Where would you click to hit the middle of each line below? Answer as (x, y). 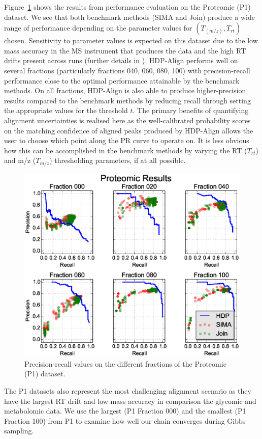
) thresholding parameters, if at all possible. (118, 160)
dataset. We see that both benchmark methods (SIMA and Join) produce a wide (130, 17)
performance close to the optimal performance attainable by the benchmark (122, 80)
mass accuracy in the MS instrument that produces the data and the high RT (125, 50)
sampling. (19, 431)
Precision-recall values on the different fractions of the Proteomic (125, 363)
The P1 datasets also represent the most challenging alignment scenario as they (128, 390)
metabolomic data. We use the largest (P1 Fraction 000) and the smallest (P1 (125, 411)
